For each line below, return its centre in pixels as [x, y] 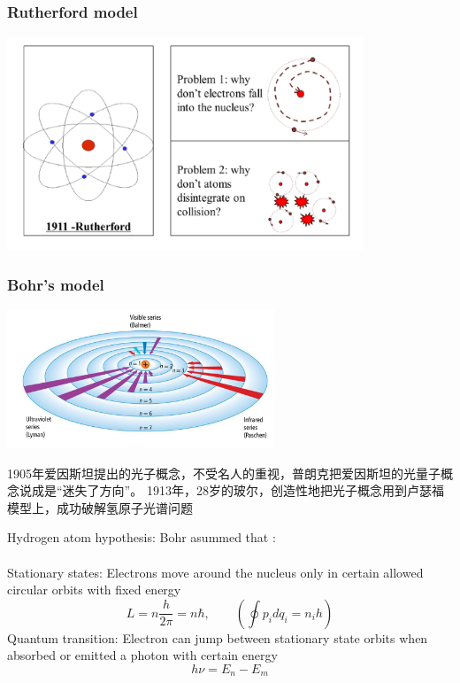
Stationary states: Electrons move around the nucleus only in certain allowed [215, 572]
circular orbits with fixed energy [94, 590]
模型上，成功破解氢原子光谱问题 [100, 507]
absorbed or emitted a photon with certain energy [142, 655]
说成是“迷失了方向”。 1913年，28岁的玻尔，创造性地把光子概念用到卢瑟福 [231, 490]
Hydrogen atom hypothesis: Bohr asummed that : [142, 537]
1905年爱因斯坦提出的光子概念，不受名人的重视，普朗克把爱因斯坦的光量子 [224, 473]
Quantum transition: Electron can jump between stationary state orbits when [218, 637]
